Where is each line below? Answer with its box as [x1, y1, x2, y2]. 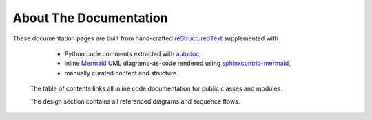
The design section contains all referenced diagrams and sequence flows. [30, 97, 240, 106]
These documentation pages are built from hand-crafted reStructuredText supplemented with [12, 34, 279, 43]
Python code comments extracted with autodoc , [64, 49, 201, 58]
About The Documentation [12, 10, 168, 25]
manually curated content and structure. [64, 69, 179, 77]
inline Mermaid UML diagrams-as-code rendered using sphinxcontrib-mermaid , [64, 59, 291, 68]
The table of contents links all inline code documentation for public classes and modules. [30, 84, 282, 93]
